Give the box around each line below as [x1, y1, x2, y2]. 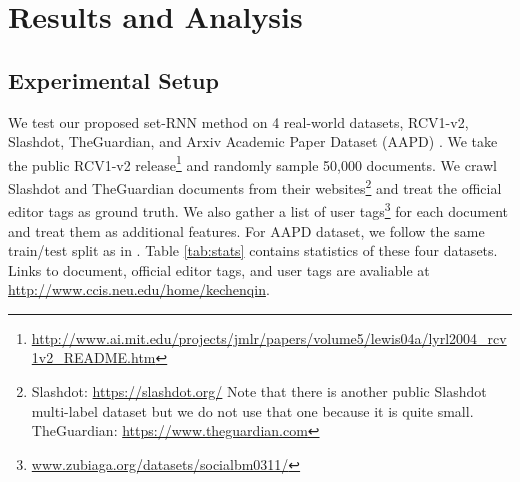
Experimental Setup [8, 64, 219, 95]
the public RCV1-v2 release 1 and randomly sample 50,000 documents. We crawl [8, 151, 497, 175]
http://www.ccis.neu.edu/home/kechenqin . [8, 279, 270, 300]
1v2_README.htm [31, 347, 156, 368]
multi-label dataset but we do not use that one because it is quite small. [31, 400, 474, 421]
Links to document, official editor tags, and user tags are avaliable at [8, 259, 430, 280]
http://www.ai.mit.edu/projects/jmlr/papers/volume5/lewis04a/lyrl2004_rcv [31, 327, 507, 348]
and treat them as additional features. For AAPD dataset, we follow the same [8, 220, 485, 241]
